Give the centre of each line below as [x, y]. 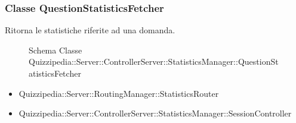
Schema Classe [55, 50]
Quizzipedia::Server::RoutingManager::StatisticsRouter [119, 93]
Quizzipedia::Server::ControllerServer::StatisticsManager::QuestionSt [154, 61]
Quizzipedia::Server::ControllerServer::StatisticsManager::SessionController [155, 113]
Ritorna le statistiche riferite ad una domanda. [90, 30]
